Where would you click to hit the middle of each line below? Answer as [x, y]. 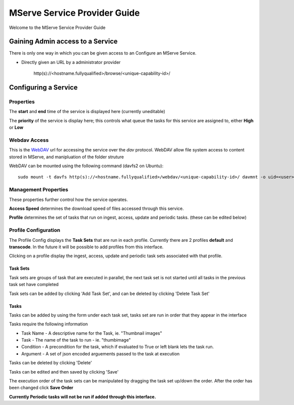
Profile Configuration [35, 230]
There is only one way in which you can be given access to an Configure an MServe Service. [103, 53]
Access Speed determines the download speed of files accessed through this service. [97, 208]
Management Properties [39, 190]
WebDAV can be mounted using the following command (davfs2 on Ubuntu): [86, 166]
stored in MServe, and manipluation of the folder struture [67, 157]
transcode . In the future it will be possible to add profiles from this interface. [86, 247]
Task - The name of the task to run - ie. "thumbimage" [76, 340]
